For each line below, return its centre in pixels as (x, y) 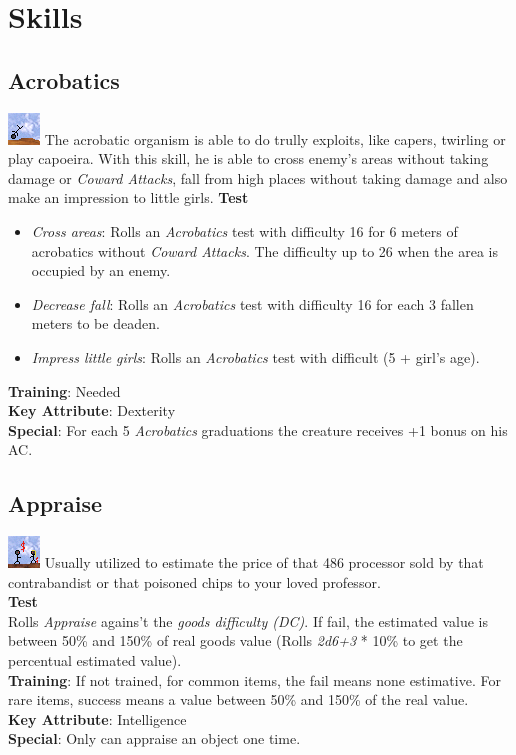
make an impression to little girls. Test (128, 197)
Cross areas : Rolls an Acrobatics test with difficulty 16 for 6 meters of (244, 230)
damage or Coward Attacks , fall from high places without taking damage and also (258, 177)
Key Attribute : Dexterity (92, 410)
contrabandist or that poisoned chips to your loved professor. (194, 581)
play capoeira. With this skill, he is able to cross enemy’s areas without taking (248, 158)
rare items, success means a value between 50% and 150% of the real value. (238, 699)
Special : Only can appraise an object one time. (154, 738)
